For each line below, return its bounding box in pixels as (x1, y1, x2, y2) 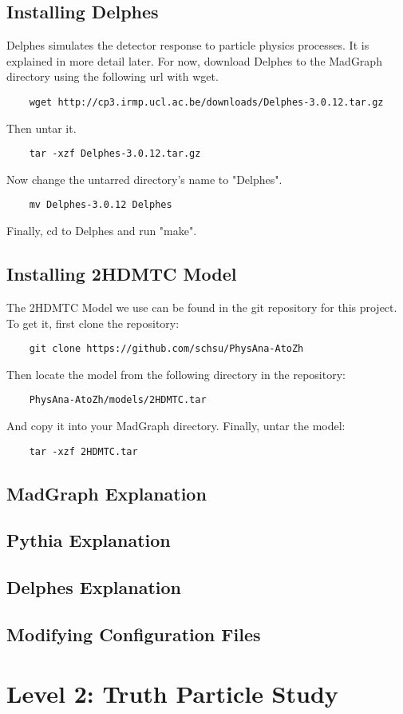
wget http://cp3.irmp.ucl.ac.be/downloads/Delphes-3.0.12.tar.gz (29, 96, 384, 108)
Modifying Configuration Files (6, 622, 261, 647)
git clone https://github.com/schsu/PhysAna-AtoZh (29, 343, 304, 355)
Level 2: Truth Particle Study (6, 676, 338, 709)
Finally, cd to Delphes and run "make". (6, 222, 197, 239)
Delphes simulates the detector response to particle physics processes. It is (6, 37, 369, 54)
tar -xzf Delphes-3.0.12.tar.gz (29, 148, 201, 160)
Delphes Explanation (6, 575, 181, 600)
